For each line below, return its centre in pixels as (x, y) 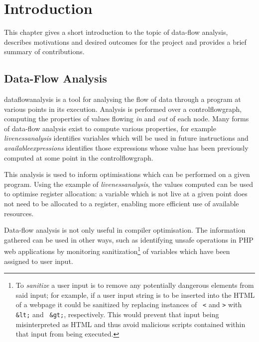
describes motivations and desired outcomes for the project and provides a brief (125, 42)
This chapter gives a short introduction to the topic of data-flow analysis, (116, 32)
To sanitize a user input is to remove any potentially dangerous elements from (135, 285)
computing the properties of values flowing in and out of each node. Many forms (127, 119)
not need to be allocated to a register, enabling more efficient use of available (122, 204)
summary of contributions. (44, 51)
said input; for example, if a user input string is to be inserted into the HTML (135, 295)
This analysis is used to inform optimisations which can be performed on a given (127, 174)
